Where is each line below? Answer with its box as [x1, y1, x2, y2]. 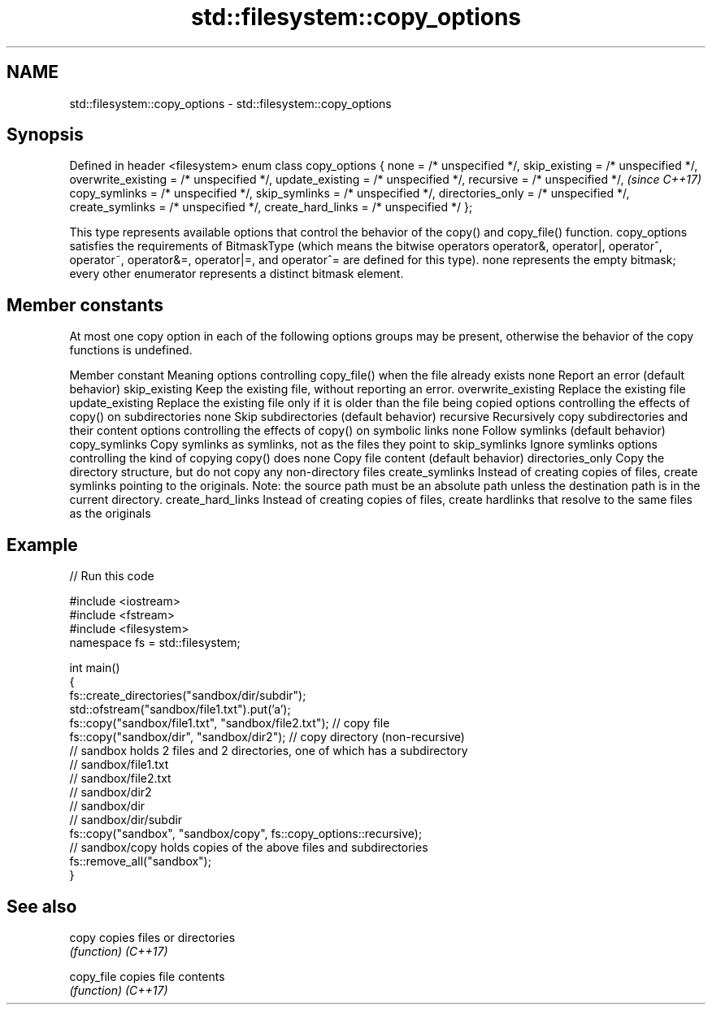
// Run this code [69, 569, 154, 584]
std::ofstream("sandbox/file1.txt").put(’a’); [69, 702, 291, 717]
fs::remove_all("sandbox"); [69, 854, 211, 869]
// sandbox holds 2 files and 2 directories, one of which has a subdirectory [69, 744, 468, 758]
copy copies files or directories [69, 930, 236, 944]
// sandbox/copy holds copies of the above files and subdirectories [69, 840, 428, 855]
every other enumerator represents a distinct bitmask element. [69, 267, 404, 281]
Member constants [7, 294, 163, 315]
